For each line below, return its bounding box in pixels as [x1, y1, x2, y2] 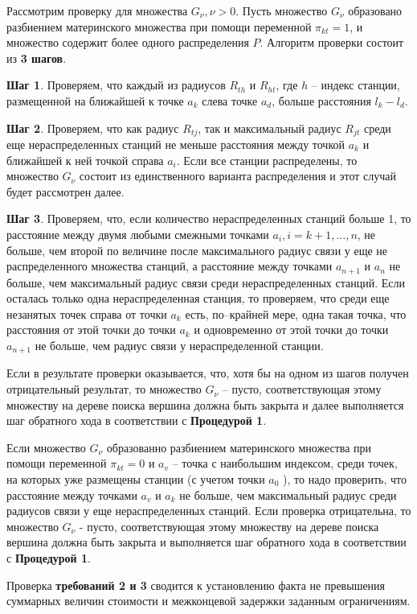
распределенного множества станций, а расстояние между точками [6, 258, 333, 274]
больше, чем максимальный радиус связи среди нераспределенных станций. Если [6, 274, 406, 291]
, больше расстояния [272, 92, 371, 109]
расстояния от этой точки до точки [6, 321, 176, 338]
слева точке [202, 92, 258, 109]
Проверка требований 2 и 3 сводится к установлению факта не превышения [6, 576, 386, 593]
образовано [348, 2, 403, 19]
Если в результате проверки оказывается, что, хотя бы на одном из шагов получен [6, 365, 409, 381]
